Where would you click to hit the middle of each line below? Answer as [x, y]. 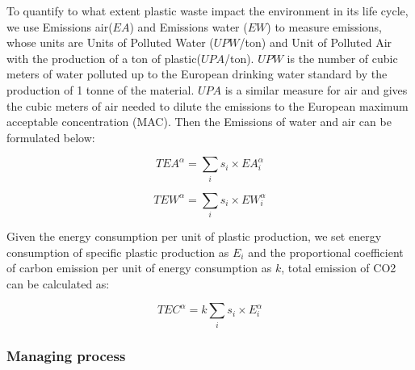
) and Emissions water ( [189, 26]
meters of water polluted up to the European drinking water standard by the [197, 74]
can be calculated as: [58, 283]
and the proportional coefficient [326, 252]
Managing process [66, 355]
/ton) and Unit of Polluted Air [316, 42]
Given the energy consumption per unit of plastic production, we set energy [194, 236]
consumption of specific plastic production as [118, 252]
